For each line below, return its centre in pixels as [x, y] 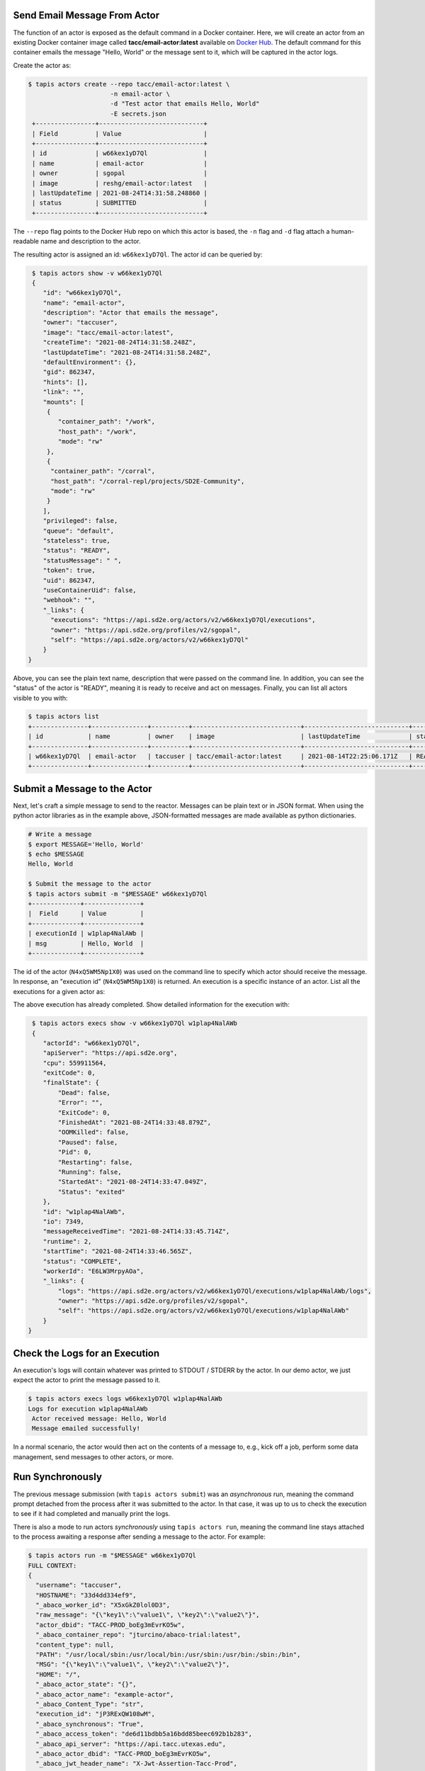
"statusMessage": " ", [82, 560]
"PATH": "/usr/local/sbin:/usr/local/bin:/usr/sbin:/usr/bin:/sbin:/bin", [168, 1655]
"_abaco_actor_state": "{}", [86, 1685]
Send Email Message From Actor [86, 15]
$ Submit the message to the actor [90, 884]
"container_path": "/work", [107, 422]
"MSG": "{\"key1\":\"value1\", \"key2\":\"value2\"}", [133, 1664]
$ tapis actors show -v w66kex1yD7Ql [97, 273]
